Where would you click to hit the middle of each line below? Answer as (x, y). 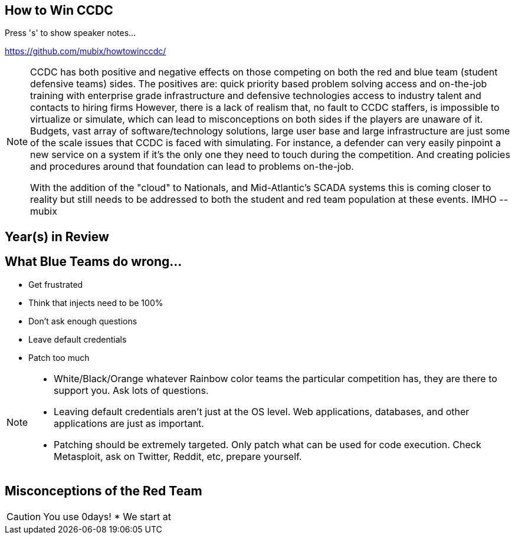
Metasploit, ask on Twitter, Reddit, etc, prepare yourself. (178, 456)
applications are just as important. (129, 423)
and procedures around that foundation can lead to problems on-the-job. (192, 167)
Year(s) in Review (57, 236)
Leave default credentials (78, 339)
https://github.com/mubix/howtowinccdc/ (86, 51)
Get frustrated (56, 284)
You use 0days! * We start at (107, 516)
